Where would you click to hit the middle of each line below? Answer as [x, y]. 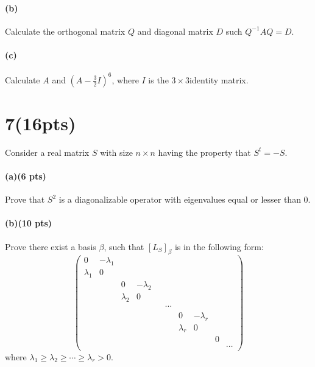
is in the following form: [219, 246]
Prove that [25, 199]
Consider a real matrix [47, 152]
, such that [124, 246]
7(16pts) [41, 123]
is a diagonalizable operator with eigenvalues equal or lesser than [180, 199]
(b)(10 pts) [28, 223]
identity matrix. [219, 79]
